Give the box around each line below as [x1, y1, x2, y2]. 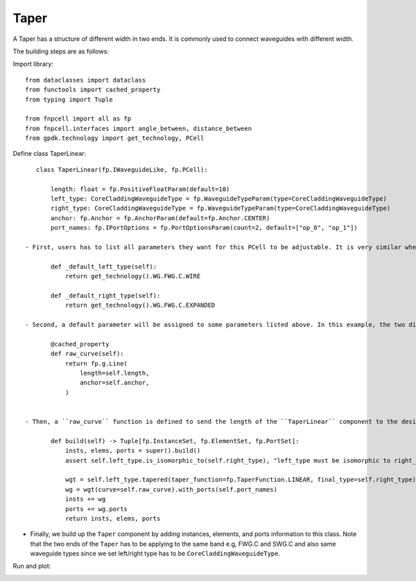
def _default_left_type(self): [51, 262, 157, 270]
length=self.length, [80, 369, 150, 377]
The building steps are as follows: [12, 47, 109, 55]
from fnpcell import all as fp [25, 115, 132, 123]
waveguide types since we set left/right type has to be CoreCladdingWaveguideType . [30, 549, 281, 557]
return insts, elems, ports [64, 515, 161, 522]
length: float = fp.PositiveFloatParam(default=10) [51, 185, 230, 193]
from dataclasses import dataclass [25, 76, 146, 84]
